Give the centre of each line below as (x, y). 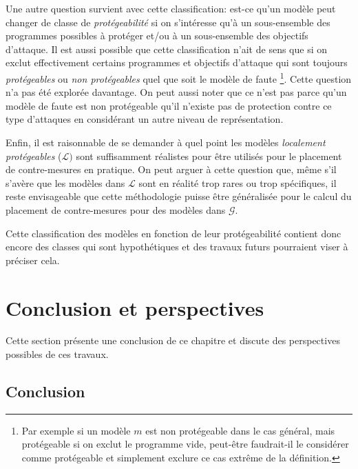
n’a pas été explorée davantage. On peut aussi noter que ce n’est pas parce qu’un (176, 92)
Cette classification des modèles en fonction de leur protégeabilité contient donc (173, 233)
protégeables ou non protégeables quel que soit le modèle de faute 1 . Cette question (179, 77)
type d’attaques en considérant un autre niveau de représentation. (145, 119)
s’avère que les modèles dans (65, 182)
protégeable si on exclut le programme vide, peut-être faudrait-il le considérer (185, 444)
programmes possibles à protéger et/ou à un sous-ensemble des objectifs (157, 36)
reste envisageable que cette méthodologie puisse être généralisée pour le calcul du (179, 196)
